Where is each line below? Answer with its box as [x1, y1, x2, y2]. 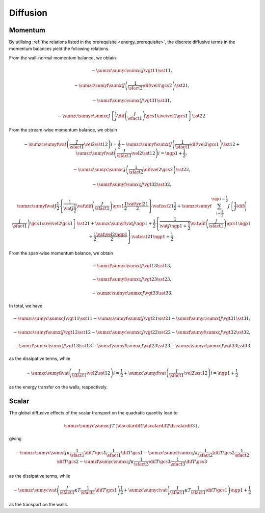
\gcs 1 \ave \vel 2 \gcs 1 [30, 221, 73, 226]
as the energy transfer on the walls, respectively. [9, 384, 108, 390]
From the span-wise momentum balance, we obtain [9, 250, 113, 256]
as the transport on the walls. [9, 501, 68, 507]
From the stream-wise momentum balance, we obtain [9, 127, 117, 133]
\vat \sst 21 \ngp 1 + [132, 233, 170, 239]
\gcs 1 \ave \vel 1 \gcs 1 [145, 113, 188, 119]
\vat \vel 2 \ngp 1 [96, 232, 128, 237]
